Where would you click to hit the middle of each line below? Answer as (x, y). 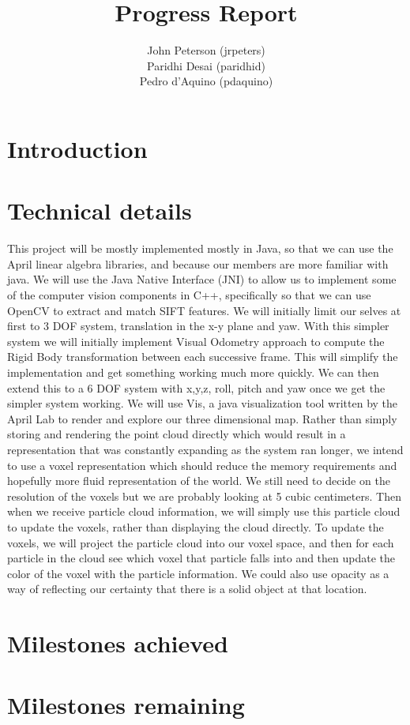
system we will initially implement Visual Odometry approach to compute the (196, 341)
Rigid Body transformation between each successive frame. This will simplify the (203, 357)
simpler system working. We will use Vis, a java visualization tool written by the (203, 403)
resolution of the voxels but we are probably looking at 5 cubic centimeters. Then (204, 496)
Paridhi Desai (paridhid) (206, 65)
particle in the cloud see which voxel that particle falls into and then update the (201, 558)
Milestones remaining (126, 705)
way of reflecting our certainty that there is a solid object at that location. (187, 589)
